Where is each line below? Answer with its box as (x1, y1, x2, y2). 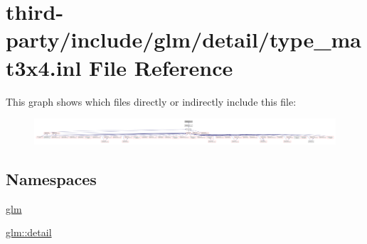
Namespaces (6, 167, 97, 189)
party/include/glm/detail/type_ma (6, 25, 361, 54)
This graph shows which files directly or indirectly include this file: (6, 94, 297, 109)
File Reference (89, 52, 233, 82)
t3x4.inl (6, 52, 82, 82)
